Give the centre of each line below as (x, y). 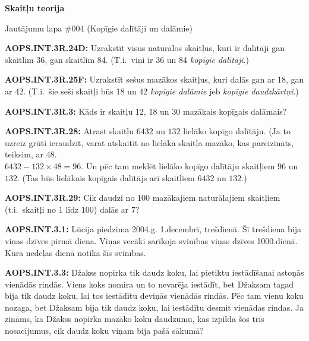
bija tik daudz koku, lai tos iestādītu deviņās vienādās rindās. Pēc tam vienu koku (154, 296)
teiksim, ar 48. (31, 154)
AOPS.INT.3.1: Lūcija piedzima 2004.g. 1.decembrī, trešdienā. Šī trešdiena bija (153, 229)
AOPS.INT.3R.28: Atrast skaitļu (70, 131)
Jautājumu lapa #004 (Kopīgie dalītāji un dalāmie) (99, 28)
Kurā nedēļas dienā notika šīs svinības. (75, 252)
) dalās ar (111, 209)
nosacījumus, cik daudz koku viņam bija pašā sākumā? (104, 331)
